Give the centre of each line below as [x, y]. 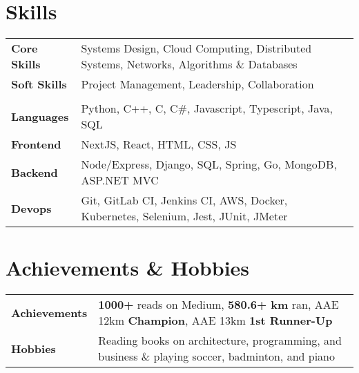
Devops [31, 208]
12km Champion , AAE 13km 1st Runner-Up [215, 321]
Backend [35, 172]
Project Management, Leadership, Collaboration [197, 84]
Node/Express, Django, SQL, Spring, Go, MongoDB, [209, 164]
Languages [40, 116]
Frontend [36, 144]
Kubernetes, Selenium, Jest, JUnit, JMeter [184, 216]
